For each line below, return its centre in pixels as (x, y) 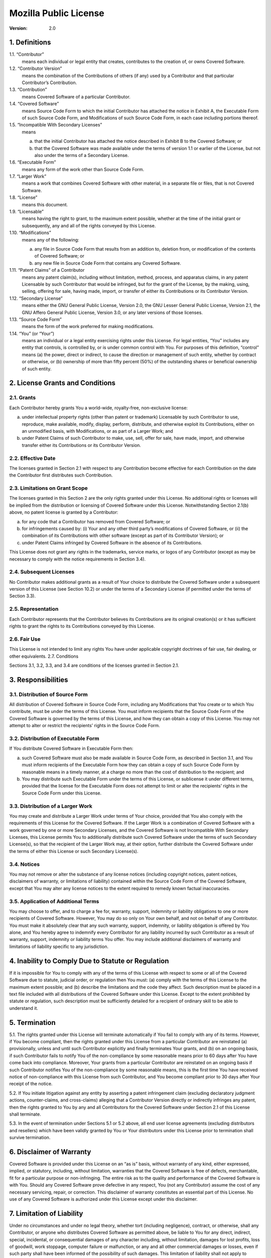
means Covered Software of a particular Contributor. (76, 97)
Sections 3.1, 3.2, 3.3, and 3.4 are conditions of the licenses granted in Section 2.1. (94, 665)
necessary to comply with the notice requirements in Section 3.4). (78, 559)
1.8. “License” (23, 198)
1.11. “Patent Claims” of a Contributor (47, 270)
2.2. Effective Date (32, 458)
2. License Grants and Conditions (62, 383)
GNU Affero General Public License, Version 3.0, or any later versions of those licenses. (112, 312)
